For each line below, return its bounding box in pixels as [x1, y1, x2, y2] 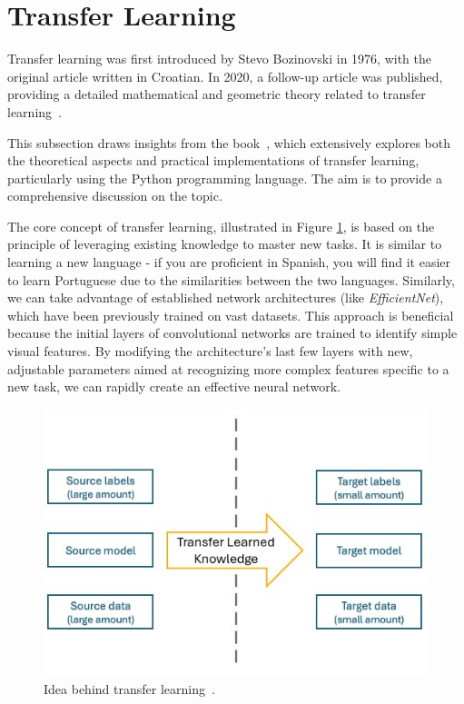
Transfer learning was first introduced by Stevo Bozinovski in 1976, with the [7, 49, 431, 68]
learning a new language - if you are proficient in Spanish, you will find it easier [7, 253, 451, 272]
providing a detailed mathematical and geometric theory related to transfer [7, 84, 426, 104]
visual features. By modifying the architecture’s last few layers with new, [7, 342, 413, 361]
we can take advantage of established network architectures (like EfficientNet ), [7, 288, 444, 307]
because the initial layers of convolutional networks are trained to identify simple [7, 323, 458, 342]
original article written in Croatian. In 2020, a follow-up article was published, [7, 66, 443, 85]
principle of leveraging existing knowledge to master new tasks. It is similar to [7, 234, 442, 253]
